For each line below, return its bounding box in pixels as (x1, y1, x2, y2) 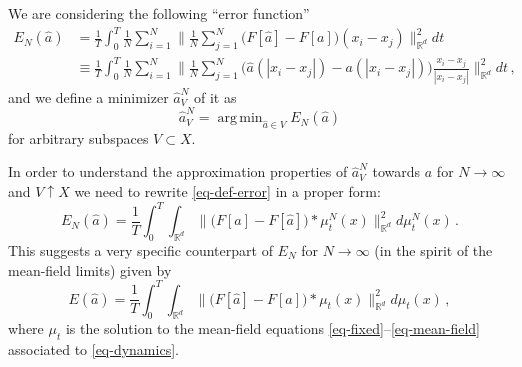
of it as (194, 86, 237, 107)
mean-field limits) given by (8, 259, 172, 280)
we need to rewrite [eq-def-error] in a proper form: (74, 181, 381, 202)
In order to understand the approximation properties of (8, 161, 348, 182)
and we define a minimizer (8, 86, 169, 107)
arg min (217, 111, 263, 126)
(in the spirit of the (374, 239, 493, 260)
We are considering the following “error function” (8, 3, 310, 23)
